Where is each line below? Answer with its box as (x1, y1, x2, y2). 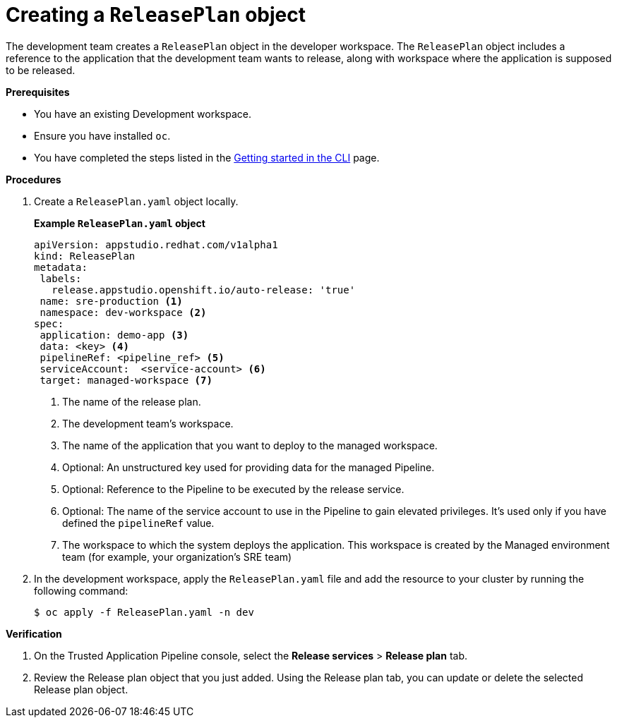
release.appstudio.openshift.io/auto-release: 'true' (52, 284, 356, 296)
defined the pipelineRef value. (62, 516, 215, 529)
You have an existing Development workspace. (34, 107, 252, 120)
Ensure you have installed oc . (34, 129, 171, 142)
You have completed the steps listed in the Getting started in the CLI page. (34, 151, 380, 164)
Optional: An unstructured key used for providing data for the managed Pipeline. (62, 461, 435, 473)
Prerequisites (6, 85, 70, 98)
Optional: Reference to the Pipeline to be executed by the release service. (62, 482, 405, 495)
